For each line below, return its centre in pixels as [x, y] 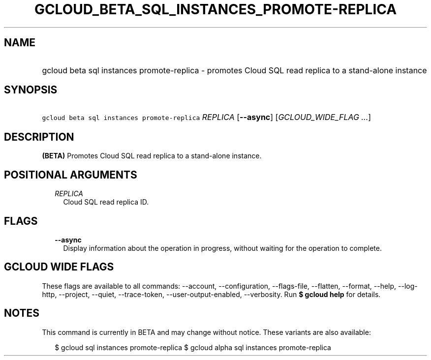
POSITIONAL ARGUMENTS [71, 175]
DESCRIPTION [39, 137]
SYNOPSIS [31, 90]
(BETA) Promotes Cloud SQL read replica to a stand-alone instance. [152, 156]
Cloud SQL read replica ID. [106, 202]
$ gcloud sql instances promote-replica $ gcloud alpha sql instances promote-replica [193, 347]
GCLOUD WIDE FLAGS [59, 267]
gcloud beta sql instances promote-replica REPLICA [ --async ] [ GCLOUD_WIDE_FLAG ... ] [207, 117]
